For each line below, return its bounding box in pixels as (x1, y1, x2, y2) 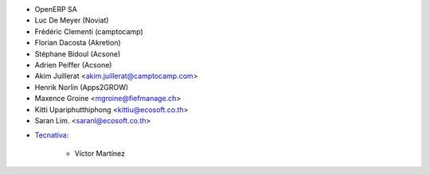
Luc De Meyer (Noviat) (34, 16, 109, 25)
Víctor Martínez (74, 148, 126, 158)
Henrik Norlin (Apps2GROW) (34, 82, 129, 91)
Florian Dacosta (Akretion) (34, 38, 121, 48)
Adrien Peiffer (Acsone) (34, 60, 112, 69)
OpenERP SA (34, 5, 77, 14)
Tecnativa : (34, 130, 69, 140)
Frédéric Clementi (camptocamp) (34, 26, 143, 36)
